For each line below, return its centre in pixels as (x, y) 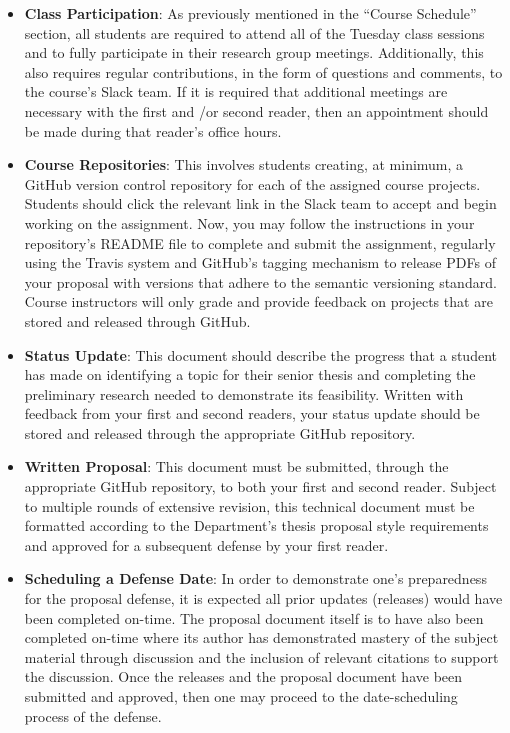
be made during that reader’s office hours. (153, 130)
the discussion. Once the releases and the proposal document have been (243, 676)
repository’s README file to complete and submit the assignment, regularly (260, 242)
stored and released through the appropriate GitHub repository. (220, 432)
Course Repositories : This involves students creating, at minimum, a (244, 164)
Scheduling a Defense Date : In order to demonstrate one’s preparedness (255, 578)
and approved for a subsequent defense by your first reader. (206, 544)
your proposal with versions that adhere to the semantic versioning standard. (260, 281)
